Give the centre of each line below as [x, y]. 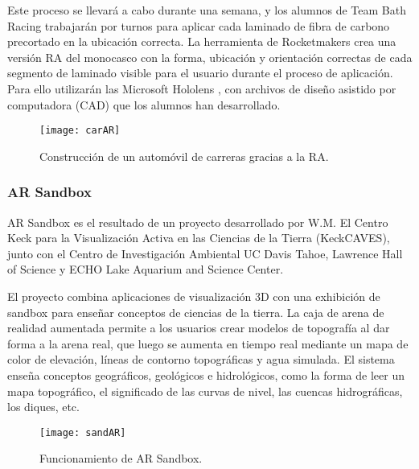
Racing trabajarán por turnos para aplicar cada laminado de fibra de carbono [199, 25]
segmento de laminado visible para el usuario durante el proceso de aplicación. [200, 73]
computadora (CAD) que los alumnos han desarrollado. [144, 104]
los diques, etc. [43, 407]
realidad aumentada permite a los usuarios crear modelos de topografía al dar [199, 328]
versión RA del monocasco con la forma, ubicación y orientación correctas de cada [210, 57]
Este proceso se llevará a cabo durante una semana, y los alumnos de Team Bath [207, 10]
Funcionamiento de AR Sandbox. [121, 458]
